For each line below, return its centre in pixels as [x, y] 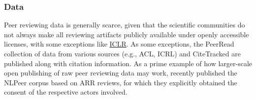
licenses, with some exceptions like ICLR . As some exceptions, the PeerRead [119, 44]
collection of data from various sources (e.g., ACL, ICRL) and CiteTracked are [122, 53]
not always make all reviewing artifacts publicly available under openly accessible [127, 34]
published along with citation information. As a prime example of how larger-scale [128, 63]
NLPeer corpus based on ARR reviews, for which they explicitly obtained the [121, 82]
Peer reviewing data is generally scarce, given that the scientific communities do [125, 25]
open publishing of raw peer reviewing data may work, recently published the [121, 73]
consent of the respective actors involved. [66, 92]
